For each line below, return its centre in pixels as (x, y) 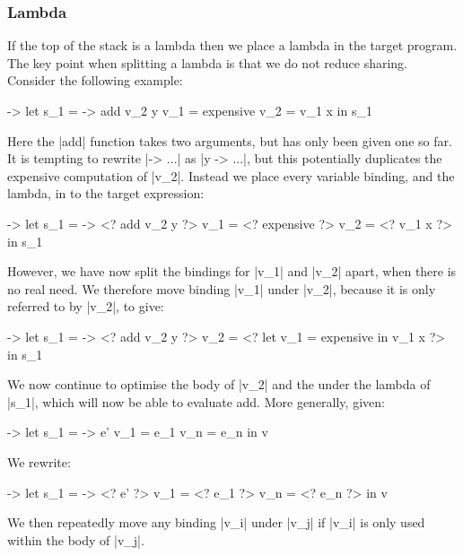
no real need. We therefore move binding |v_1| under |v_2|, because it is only (222, 288)
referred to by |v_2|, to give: (86, 306)
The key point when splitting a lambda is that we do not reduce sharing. (207, 62)
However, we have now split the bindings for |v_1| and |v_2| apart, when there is (232, 271)
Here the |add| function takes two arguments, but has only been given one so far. (230, 140)
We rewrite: (39, 461)
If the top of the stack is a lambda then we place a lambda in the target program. (232, 45)
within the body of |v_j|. (76, 539)
